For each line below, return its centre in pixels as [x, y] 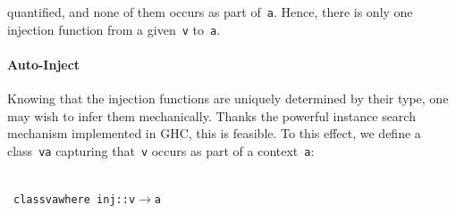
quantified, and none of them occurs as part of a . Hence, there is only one [210, 12]
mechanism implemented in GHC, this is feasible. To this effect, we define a [214, 133]
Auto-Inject [44, 64]
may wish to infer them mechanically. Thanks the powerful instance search [211, 115]
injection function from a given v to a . [114, 29]
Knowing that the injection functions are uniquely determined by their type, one [228, 98]
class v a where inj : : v [75, 200]
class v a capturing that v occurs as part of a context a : [161, 150]
